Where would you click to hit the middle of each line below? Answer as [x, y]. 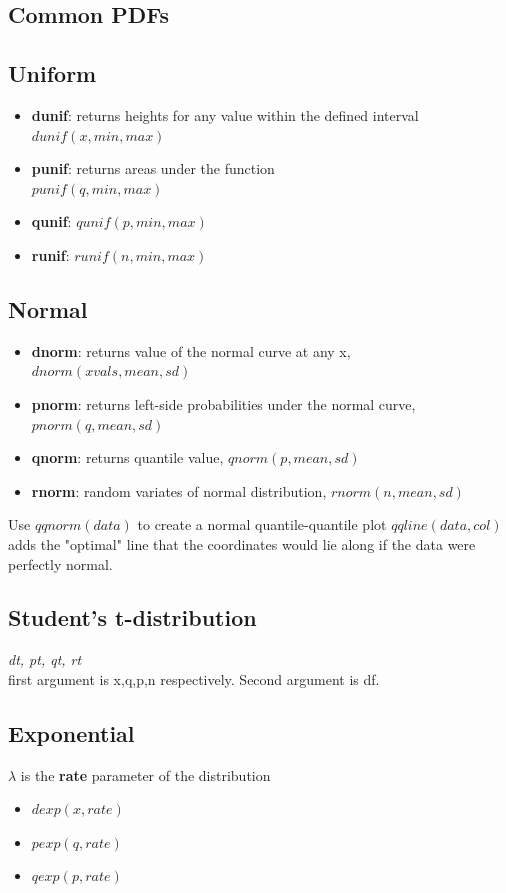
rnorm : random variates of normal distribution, [179, 490]
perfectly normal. [60, 563]
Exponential [71, 732]
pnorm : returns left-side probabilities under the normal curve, [223, 403]
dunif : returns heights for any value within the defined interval [225, 114]
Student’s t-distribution [132, 617]
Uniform [52, 73]
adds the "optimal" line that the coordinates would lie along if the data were [242, 543]
